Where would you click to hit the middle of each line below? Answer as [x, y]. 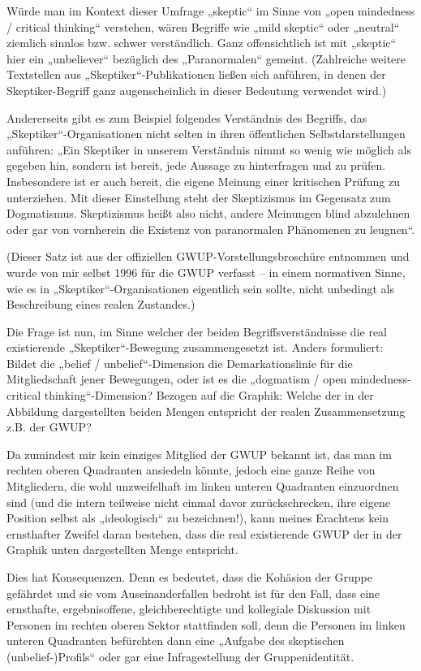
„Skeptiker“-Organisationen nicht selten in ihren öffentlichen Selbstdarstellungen [206, 134]
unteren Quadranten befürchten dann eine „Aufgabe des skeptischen [176, 641]
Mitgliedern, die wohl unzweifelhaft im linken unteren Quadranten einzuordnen [203, 486]
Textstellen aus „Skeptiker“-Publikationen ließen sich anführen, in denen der [196, 74]
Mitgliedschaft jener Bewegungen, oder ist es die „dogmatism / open [177, 379]
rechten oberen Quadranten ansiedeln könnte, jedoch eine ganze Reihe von [191, 470]
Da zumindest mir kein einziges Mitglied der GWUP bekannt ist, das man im [199, 454]
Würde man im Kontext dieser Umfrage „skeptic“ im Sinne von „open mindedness [211, 11]
